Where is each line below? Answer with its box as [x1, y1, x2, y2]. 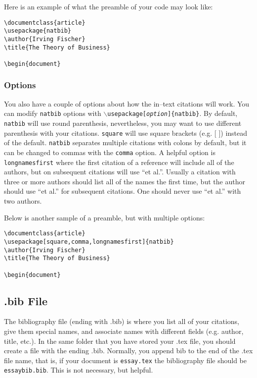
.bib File [4, 293, 47, 308]
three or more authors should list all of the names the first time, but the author [4, 176, 245, 186]
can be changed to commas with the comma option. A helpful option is [4, 147, 215, 157]
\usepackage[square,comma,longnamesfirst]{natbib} [4, 238, 174, 245]
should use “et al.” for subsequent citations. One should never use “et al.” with [4, 186, 241, 196]
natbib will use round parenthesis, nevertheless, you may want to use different [4, 118, 242, 128]
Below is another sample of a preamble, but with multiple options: [4, 212, 205, 222]
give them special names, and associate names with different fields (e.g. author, [4, 325, 244, 336]
